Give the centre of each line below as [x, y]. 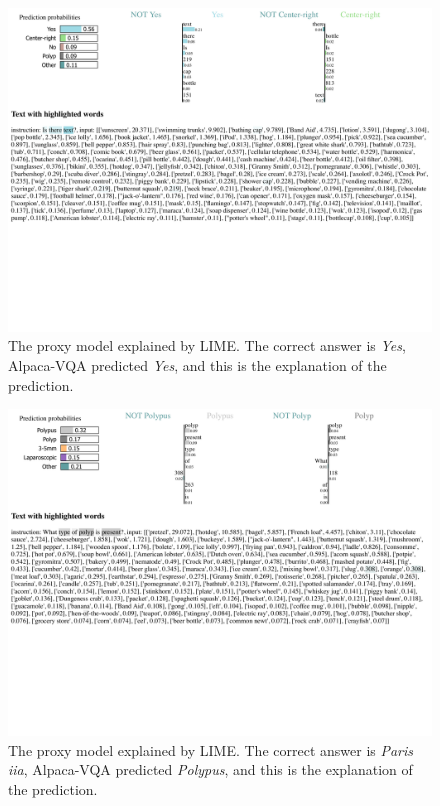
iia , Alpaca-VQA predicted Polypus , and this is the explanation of [210, 769]
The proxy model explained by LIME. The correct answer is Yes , [207, 345]
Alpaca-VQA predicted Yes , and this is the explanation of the [197, 364]
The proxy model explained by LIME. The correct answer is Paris [211, 749]
